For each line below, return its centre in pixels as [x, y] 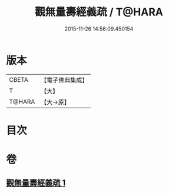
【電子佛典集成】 [64, 80]
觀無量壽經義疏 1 [36, 183]
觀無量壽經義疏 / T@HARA [99, 12]
